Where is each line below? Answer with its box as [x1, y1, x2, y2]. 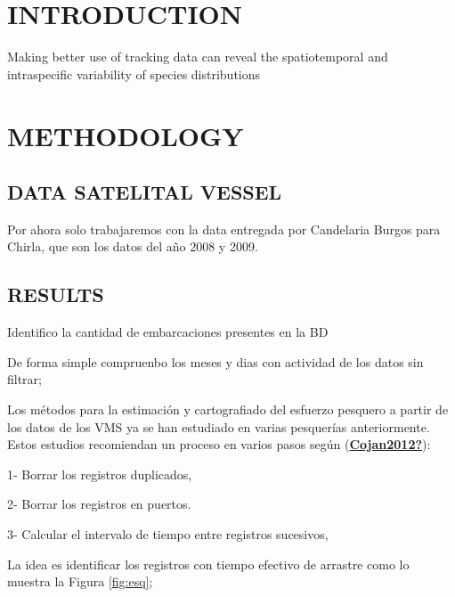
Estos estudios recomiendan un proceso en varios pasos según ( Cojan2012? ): [7, 435, 431, 454]
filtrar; [7, 370, 42, 388]
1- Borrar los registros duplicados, [7, 464, 192, 483]
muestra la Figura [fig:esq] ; [7, 572, 153, 591]
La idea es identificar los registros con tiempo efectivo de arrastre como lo [7, 554, 410, 573]
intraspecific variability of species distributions [7, 64, 261, 83]
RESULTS [7, 281, 104, 308]
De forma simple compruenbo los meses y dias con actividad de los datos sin [7, 352, 424, 371]
